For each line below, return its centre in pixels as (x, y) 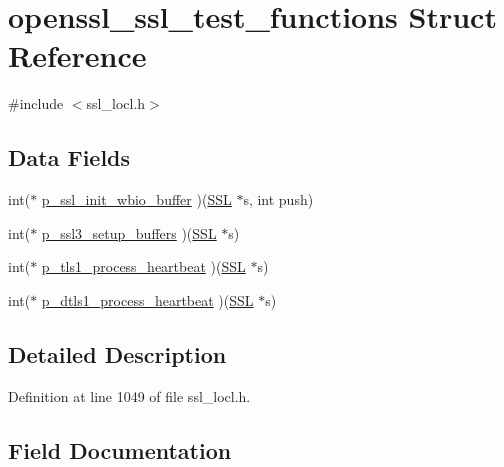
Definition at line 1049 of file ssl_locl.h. (129, 395)
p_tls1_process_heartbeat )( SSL (143, 266)
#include (36, 103)
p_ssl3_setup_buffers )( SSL (129, 232)
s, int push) (278, 199)
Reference (77, 55)
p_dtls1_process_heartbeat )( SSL (147, 299)
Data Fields (69, 157)
